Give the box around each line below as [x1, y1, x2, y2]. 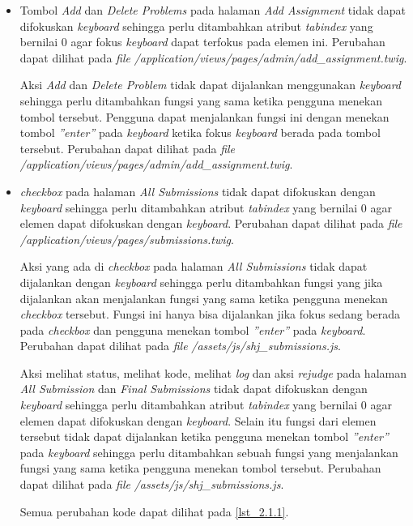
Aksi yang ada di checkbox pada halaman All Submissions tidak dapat [19, 258, 368, 275]
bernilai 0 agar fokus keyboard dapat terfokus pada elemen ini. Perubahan [19, 33, 385, 50]
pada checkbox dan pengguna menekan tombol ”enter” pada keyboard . [19, 321, 366, 338]
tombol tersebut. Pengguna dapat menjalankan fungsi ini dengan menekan [19, 108, 390, 125]
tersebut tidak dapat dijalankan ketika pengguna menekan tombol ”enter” [19, 428, 389, 445]
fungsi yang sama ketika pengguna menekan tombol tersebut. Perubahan [19, 460, 381, 477]
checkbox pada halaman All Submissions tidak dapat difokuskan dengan [19, 182, 376, 199]
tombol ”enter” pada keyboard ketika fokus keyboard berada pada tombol [19, 124, 381, 141]
